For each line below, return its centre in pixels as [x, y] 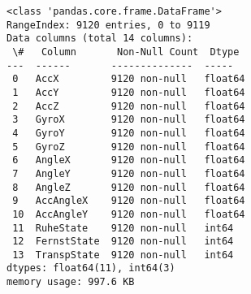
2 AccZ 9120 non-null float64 [129, 106]
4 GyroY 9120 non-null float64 [129, 133]
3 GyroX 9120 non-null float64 [129, 120]
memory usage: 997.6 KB [71, 282]
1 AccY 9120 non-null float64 [129, 92]
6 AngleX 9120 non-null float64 [129, 160]
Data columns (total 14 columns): [100, 39]
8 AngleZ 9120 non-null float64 [129, 187]
